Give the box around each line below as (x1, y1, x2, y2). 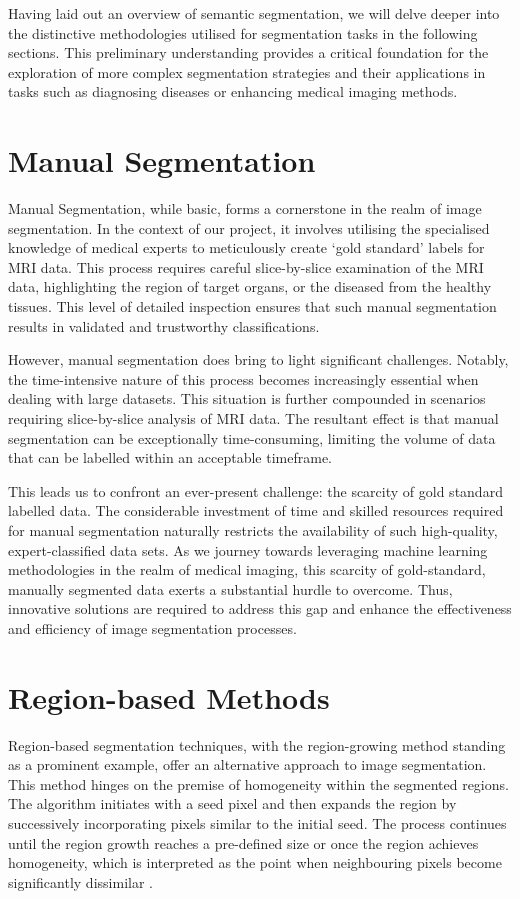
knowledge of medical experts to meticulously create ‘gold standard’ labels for (8, 237, 485, 258)
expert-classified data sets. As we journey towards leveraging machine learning (8, 539, 488, 560)
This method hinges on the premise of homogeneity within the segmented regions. (8, 773, 509, 794)
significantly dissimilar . (8, 871, 153, 892)
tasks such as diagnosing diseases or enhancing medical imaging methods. (8, 81, 458, 102)
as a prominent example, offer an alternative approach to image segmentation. (8, 754, 487, 775)
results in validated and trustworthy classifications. (8, 315, 320, 336)
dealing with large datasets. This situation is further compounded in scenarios (8, 388, 486, 409)
